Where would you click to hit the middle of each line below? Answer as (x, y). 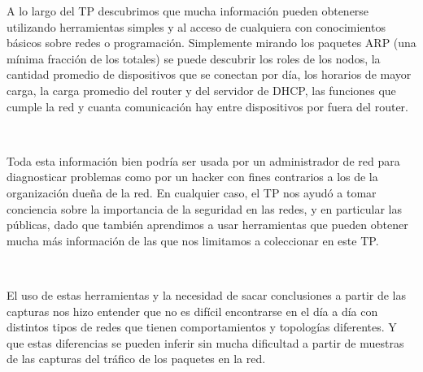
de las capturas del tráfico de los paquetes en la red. (136, 359)
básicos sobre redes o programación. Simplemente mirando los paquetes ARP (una (211, 43)
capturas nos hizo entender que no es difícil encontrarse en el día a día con (192, 311)
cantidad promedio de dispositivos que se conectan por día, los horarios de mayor (209, 74)
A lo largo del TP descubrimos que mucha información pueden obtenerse (188, 11)
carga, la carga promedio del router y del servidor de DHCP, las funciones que (201, 90)
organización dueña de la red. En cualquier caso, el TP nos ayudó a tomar (192, 192)
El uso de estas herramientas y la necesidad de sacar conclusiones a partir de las (207, 294)
